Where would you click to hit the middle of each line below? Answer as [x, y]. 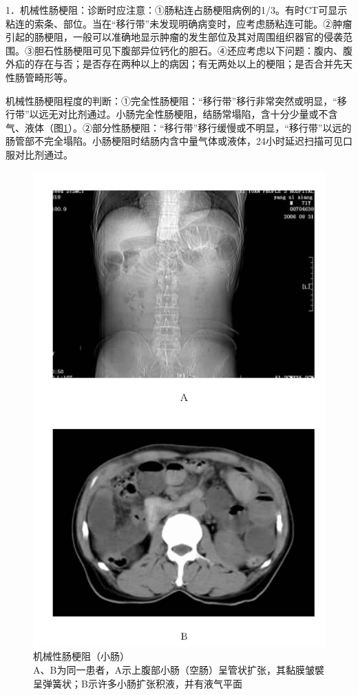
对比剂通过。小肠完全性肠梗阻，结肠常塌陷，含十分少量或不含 [198, 114]
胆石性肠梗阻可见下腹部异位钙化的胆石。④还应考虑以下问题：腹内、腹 [193, 50]
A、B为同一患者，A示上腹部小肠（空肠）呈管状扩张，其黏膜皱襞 [179, 669]
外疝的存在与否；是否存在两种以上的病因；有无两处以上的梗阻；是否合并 [169, 64]
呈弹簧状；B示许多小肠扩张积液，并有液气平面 [138, 683]
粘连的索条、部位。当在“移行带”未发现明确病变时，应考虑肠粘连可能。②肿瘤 [179, 23]
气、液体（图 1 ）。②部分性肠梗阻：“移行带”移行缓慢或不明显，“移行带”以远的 [179, 127]
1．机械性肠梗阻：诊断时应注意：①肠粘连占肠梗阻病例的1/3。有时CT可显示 [177, 10]
